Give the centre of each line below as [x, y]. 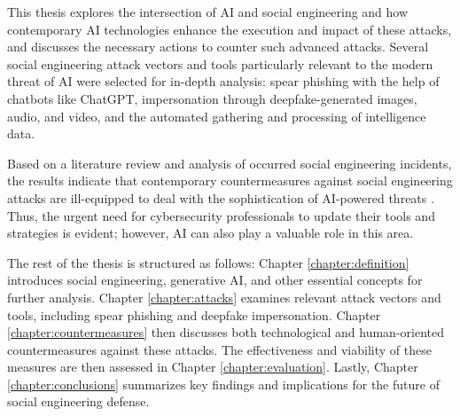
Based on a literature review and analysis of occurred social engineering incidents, [230, 163]
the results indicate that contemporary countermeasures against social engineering [230, 181]
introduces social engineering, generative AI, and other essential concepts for [215, 280]
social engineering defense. [78, 401]
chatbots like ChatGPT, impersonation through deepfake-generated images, [212, 98]
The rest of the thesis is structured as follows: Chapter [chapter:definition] [208, 262]
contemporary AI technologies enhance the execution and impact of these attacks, [230, 29]
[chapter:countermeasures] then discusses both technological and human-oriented [226, 332]
